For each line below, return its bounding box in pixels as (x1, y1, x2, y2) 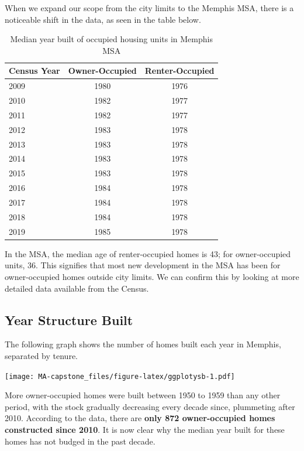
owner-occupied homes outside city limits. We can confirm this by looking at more (5, 270, 299, 282)
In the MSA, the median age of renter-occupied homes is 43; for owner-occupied (5, 247, 291, 259)
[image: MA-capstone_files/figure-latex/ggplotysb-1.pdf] (5, 372, 235, 381)
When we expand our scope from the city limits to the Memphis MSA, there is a (5, 2, 294, 13)
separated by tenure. (5, 349, 78, 361)
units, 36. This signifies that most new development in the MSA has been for (5, 259, 281, 271)
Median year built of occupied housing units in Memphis (10, 33, 213, 45)
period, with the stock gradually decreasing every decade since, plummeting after (5, 400, 295, 412)
